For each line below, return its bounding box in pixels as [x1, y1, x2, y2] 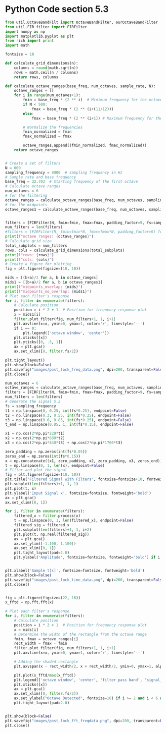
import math [5, 43, 30, 48]
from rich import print [5, 38, 54, 43]
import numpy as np [5, 29, 45, 34]
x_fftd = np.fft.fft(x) [5, 600, 54, 605]
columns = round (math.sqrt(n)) [14, 65, 79, 70]
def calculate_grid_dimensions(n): [5, 61, 79, 66]
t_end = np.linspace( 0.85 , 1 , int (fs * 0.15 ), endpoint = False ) [5, 422, 134, 427]
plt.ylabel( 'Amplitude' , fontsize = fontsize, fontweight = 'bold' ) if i [14, 555, 161, 560]
